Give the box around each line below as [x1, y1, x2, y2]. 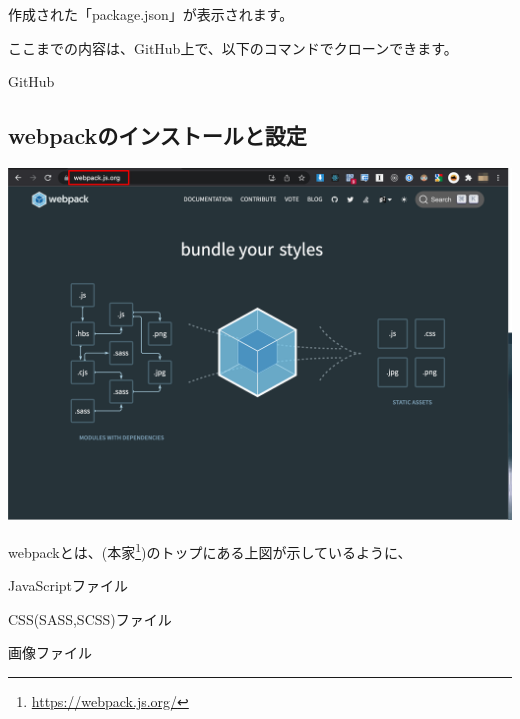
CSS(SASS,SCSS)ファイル [8, 608, 172, 629]
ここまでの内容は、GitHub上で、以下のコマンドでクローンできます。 [8, 37, 458, 58]
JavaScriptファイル [8, 575, 129, 596]
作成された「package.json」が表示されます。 [8, 4, 294, 24]
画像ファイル [8, 642, 92, 663]
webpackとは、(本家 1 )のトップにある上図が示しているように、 [8, 538, 412, 562]
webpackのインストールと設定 [8, 120, 307, 151]
